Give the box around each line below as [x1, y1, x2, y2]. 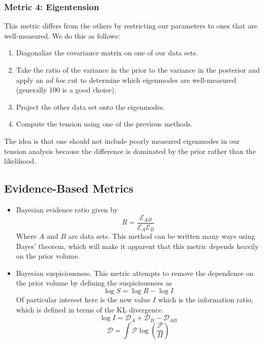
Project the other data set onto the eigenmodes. [16, 101, 165, 112]
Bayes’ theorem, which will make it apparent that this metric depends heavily [16, 240, 259, 251]
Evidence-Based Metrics [4, 180, 134, 196]
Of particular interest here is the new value [16, 294, 151, 305]
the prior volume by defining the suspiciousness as [16, 277, 172, 288]
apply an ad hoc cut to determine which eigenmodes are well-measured [16, 74, 237, 85]
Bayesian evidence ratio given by [16, 204, 118, 214]
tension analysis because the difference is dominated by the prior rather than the [4, 145, 256, 156]
